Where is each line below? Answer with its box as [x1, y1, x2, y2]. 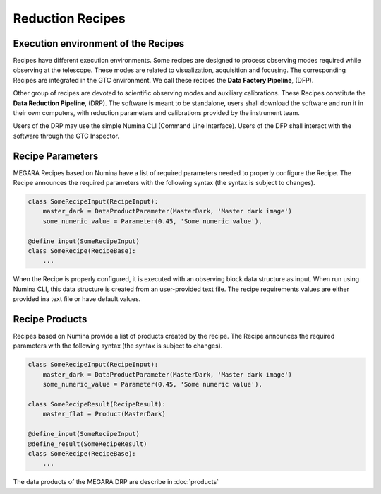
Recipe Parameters [13, 150, 99, 162]
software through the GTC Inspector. [13, 131, 120, 140]
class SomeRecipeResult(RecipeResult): [28, 400, 166, 408]
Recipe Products [13, 313, 87, 325]
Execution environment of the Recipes [13, 37, 185, 49]
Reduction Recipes [13, 11, 126, 26]
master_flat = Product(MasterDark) [42, 410, 166, 418]
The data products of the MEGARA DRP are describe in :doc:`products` [13, 478, 219, 486]
